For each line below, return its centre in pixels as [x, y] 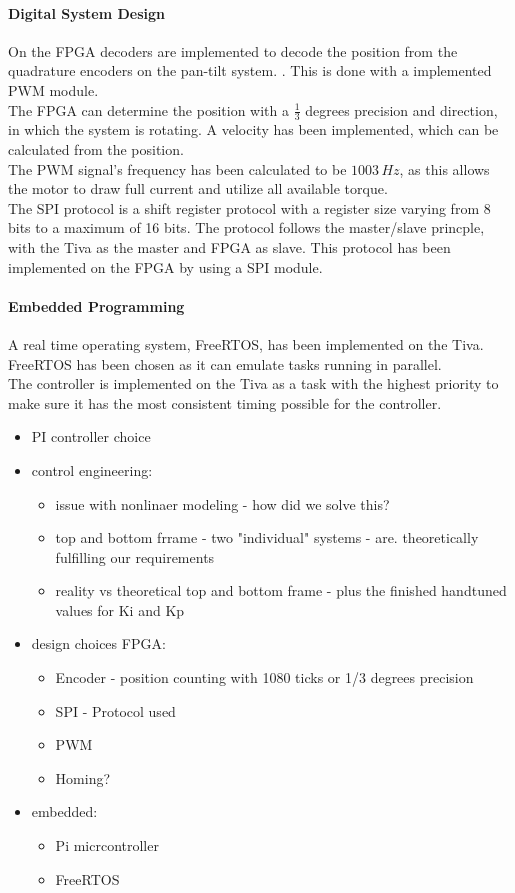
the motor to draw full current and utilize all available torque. [198, 188]
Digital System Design [86, 12]
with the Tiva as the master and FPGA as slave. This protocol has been [229, 246]
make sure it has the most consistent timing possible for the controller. [225, 402]
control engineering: [92, 469]
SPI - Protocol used [115, 710]
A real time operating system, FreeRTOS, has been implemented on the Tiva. [246, 343]
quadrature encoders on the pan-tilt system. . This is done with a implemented [250, 70]
